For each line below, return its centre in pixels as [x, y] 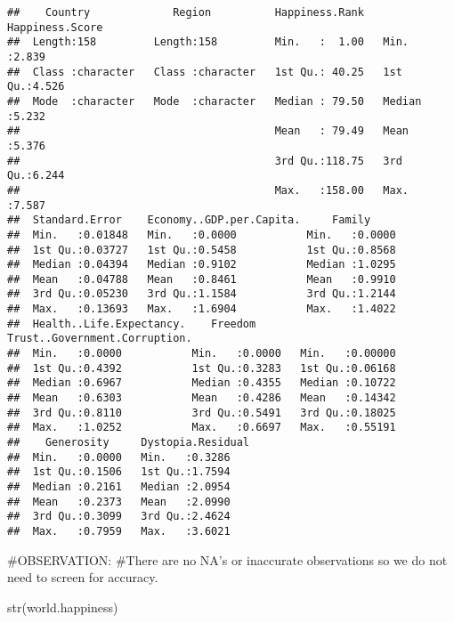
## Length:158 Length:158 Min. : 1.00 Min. [208, 42]
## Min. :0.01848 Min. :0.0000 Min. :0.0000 [202, 235]
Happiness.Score [55, 27]
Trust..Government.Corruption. [100, 339]
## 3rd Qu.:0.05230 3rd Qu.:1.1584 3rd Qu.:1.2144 [202, 294]
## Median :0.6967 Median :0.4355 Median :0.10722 [202, 383]
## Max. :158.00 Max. [208, 190]
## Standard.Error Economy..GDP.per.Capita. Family [189, 220]
